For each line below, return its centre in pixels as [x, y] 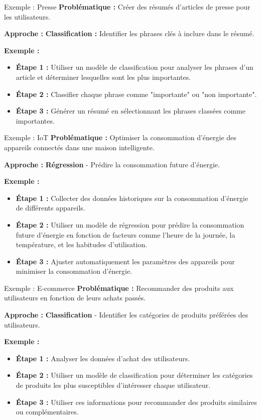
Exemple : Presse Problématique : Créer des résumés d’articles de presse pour [127, 7]
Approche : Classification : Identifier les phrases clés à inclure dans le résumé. [129, 33]
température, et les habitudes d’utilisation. [82, 244]
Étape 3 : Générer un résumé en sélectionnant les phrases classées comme [130, 111]
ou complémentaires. [47, 412]
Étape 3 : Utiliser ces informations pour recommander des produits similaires [136, 402]
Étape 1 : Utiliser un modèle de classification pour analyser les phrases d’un [135, 67]
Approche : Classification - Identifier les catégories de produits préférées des [126, 315]
